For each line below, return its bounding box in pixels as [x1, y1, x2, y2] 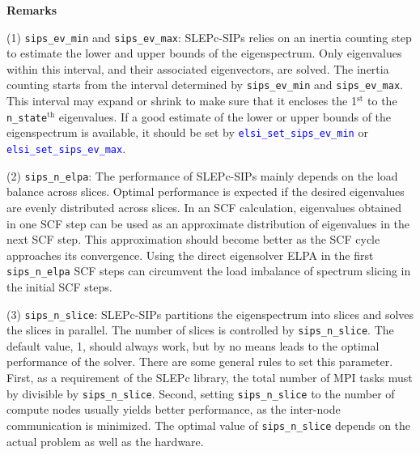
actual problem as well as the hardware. [6, 432, 204, 449]
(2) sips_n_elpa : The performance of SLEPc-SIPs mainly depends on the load [6, 167, 398, 184]
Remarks [6, 2, 57, 18]
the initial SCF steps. [6, 278, 112, 295]
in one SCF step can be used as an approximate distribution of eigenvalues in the [6, 215, 410, 232]
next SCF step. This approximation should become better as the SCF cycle [6, 231, 380, 248]
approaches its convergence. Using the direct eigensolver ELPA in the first [6, 246, 374, 263]
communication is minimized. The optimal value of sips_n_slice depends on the [6, 416, 411, 433]
